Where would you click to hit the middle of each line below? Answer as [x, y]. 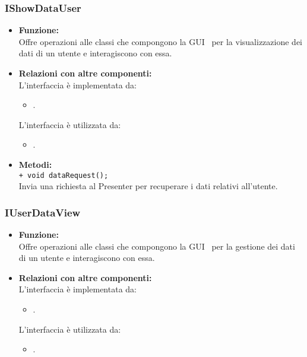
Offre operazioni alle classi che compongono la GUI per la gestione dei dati [157, 246]
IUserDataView [43, 212]
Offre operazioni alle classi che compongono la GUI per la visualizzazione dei [160, 41]
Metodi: [35, 164]
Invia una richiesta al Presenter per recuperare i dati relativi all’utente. [148, 186]
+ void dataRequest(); [64, 175]
